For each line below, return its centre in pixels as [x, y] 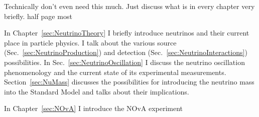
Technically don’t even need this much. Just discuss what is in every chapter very [129, 6]
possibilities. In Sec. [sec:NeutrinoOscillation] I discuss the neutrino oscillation [124, 62]
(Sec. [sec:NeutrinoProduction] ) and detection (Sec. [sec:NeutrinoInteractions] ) [126, 52]
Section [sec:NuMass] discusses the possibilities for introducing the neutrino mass [129, 82]
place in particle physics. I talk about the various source [90, 42]
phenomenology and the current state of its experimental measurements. [115, 72]
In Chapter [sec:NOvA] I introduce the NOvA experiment [94, 108]
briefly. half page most [38, 16]
